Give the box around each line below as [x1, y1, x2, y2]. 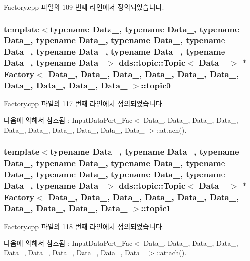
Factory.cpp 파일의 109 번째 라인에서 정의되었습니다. [4, 2, 164, 12]
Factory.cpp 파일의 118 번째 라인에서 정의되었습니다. [4, 221, 164, 232]
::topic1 [141, 202, 171, 214]
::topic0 [141, 79, 171, 91]
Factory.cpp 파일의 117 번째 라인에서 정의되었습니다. [4, 98, 164, 109]
